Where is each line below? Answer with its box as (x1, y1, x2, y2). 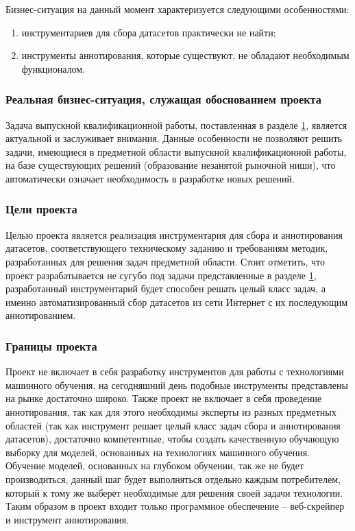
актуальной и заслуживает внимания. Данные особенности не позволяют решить (5, 131, 342, 145)
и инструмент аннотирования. (5, 512, 130, 526)
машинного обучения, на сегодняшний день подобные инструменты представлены (5, 377, 348, 392)
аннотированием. (5, 308, 76, 322)
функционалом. (21, 61, 86, 75)
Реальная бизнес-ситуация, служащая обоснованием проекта (5, 91, 322, 108)
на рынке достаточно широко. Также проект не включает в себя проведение (5, 391, 322, 405)
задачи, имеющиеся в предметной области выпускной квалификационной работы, (5, 144, 347, 158)
